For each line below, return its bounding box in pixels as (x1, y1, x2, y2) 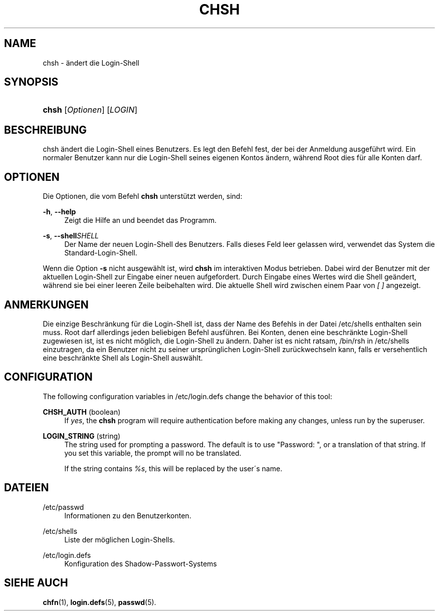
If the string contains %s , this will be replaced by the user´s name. (64, 464, 283, 473)
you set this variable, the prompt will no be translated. (64, 448, 242, 457)
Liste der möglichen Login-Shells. (64, 535, 175, 544)
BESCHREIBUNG (4, 123, 87, 136)
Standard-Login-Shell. (64, 248, 137, 257)
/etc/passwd (43, 502, 84, 511)
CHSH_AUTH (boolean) (43, 407, 121, 416)
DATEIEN (4, 481, 49, 494)
